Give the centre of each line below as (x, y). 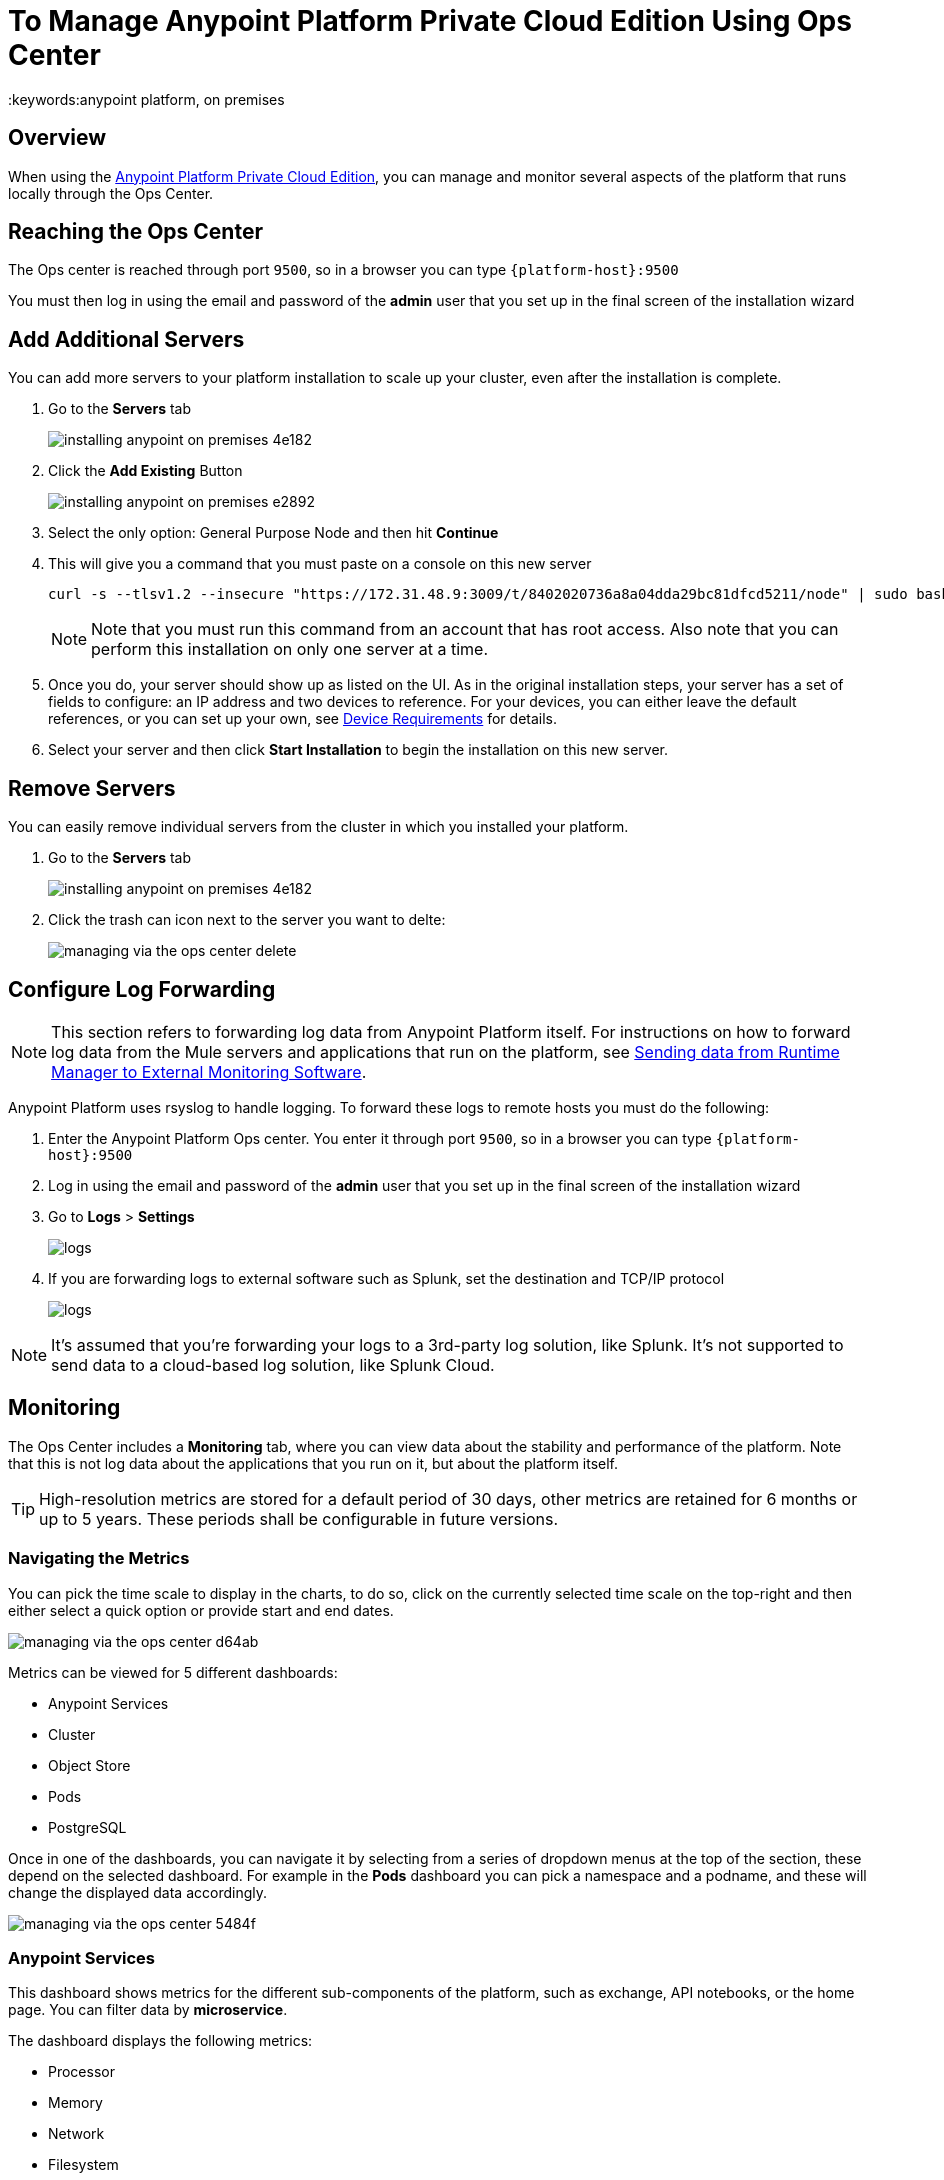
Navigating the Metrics (99, 1558)
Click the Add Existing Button (145, 471)
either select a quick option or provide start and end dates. (201, 1610)
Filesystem (83, 2165)
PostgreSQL (87, 1827)
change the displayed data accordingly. (138, 1892)
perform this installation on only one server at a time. (290, 649)
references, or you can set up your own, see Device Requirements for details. (303, 719)
